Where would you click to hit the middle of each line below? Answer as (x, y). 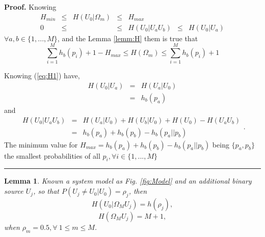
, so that (46, 191)
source (14, 191)
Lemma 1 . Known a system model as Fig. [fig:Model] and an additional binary (128, 181)
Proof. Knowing (30, 7)
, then (138, 191)
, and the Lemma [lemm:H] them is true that (128, 38)
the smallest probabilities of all (52, 155)
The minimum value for (41, 144)
